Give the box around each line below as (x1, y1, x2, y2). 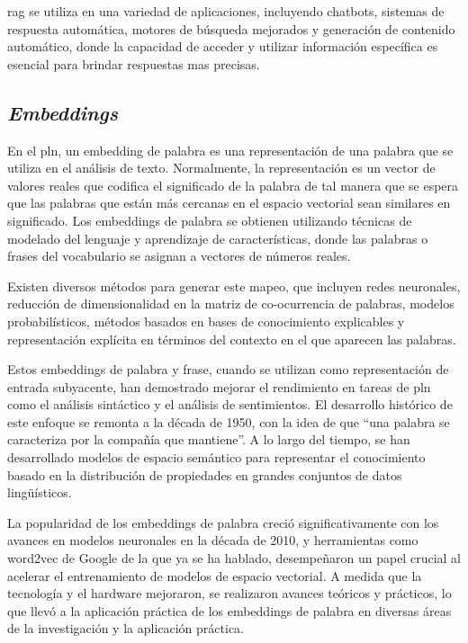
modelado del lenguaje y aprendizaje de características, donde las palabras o (7, 228, 428, 247)
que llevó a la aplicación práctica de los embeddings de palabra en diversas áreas (7, 601, 452, 620)
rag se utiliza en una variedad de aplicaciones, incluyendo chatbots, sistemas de (7, 2, 445, 20)
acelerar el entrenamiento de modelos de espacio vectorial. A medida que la (7, 566, 422, 585)
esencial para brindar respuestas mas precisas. (7, 54, 260, 73)
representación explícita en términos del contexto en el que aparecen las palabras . (7, 329, 456, 348)
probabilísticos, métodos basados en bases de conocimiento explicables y (7, 311, 405, 330)
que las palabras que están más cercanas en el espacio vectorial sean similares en (7, 193, 451, 212)
